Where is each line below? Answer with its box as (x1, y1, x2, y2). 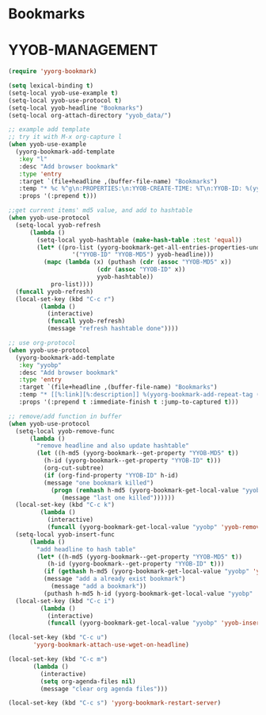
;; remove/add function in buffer (8, 412, 123, 420)
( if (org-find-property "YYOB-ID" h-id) (43, 471, 179, 479)
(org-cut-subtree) (43, 464, 104, 472)
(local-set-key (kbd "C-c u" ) (8, 633, 108, 642)
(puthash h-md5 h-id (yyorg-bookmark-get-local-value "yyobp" (43, 589, 253, 597)
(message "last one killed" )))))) (61, 493, 176, 501)
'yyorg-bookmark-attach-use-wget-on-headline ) (32, 641, 190, 649)
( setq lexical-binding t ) (8, 82, 93, 90)
